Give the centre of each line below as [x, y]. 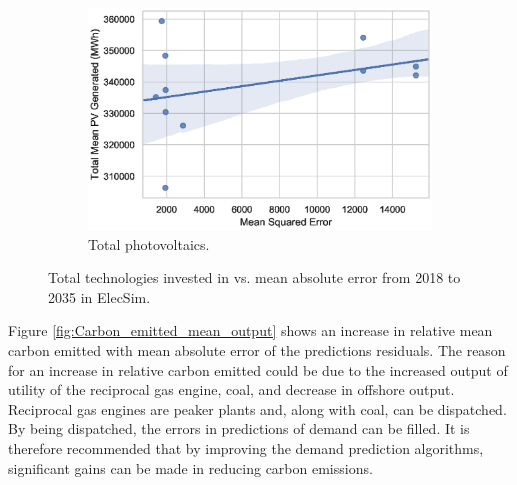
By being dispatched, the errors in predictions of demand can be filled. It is [239, 428]
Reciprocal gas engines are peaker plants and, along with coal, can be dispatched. [257, 408]
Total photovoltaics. [149, 243]
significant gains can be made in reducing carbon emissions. [190, 467]
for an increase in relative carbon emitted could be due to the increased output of [258, 369]
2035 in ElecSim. [99, 296]
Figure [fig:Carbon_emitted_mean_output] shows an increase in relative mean [250, 330]
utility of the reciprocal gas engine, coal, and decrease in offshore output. [231, 389]
